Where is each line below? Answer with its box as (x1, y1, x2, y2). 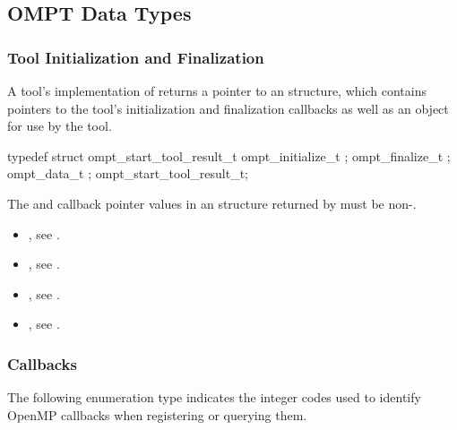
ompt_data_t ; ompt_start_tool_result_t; (7, 164, 248, 183)
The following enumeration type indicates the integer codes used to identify (7, 388, 421, 407)
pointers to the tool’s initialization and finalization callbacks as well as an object (7, 99, 449, 117)
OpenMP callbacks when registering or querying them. (7, 405, 307, 424)
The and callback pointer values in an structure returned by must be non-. (7, 193, 417, 212)
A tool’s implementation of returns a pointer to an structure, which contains (7, 82, 427, 99)
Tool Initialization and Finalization (7, 46, 264, 68)
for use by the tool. (7, 116, 112, 135)
